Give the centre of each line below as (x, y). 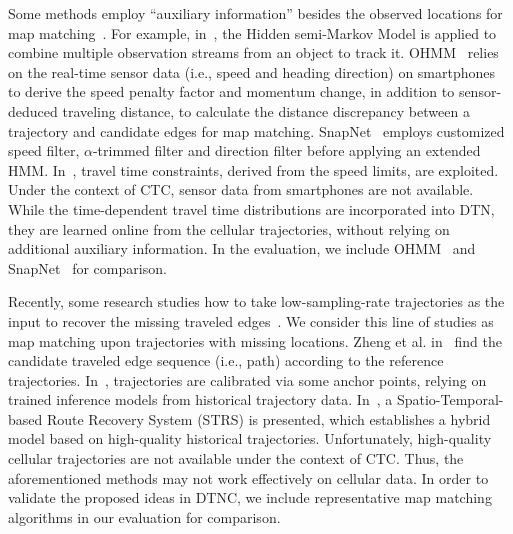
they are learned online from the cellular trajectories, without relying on (229, 228)
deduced (33, 110)
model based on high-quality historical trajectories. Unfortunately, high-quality (250, 438)
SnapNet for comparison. (87, 267)
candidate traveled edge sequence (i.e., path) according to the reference (226, 360)
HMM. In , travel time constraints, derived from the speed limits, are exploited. (253, 169)
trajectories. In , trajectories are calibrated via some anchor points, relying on (247, 379)
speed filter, (44, 150)
